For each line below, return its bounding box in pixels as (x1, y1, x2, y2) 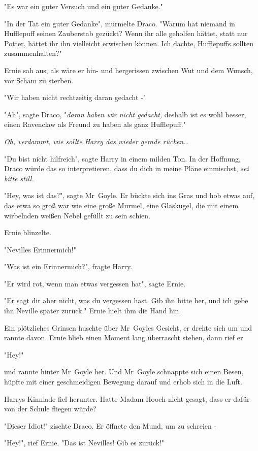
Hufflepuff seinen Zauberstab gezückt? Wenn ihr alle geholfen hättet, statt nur (4, 28, 248, 39)
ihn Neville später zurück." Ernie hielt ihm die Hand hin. (4, 305, 181, 316)
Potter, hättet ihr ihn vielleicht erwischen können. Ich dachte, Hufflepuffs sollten (4, 38, 253, 48)
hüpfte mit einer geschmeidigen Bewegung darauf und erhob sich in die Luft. (4, 376, 242, 387)
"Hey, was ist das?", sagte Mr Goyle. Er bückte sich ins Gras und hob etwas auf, (4, 190, 255, 201)
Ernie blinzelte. (4, 227, 51, 238)
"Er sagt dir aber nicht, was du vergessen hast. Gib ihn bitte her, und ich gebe (4, 295, 248, 306)
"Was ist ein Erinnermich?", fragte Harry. (4, 261, 133, 272)
